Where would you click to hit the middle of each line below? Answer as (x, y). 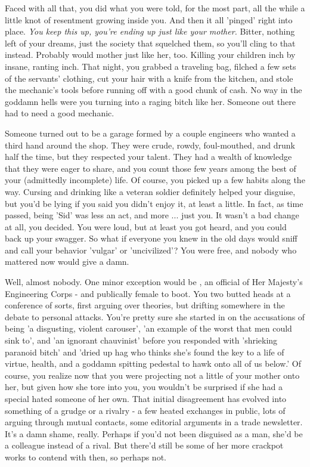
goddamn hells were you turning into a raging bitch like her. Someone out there (150, 101)
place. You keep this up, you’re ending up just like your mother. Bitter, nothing (150, 31)
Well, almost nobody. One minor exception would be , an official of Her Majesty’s (154, 282)
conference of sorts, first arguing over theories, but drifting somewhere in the (145, 305)
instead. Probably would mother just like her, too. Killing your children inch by (150, 55)
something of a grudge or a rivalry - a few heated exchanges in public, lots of (145, 410)
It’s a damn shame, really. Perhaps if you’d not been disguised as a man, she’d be (154, 433)
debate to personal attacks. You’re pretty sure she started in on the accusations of (155, 316)
